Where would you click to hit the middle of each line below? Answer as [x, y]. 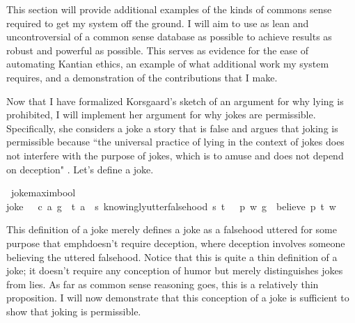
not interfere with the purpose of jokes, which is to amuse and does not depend [175, 155]
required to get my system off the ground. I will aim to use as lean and [158, 23]
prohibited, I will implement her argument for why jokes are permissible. [161, 115]
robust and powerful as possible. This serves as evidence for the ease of [158, 50]
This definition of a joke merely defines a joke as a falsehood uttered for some [172, 229]
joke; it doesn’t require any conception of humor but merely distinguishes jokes [175, 270]
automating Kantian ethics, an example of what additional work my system [168, 64]
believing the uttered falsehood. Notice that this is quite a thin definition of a [172, 257]
